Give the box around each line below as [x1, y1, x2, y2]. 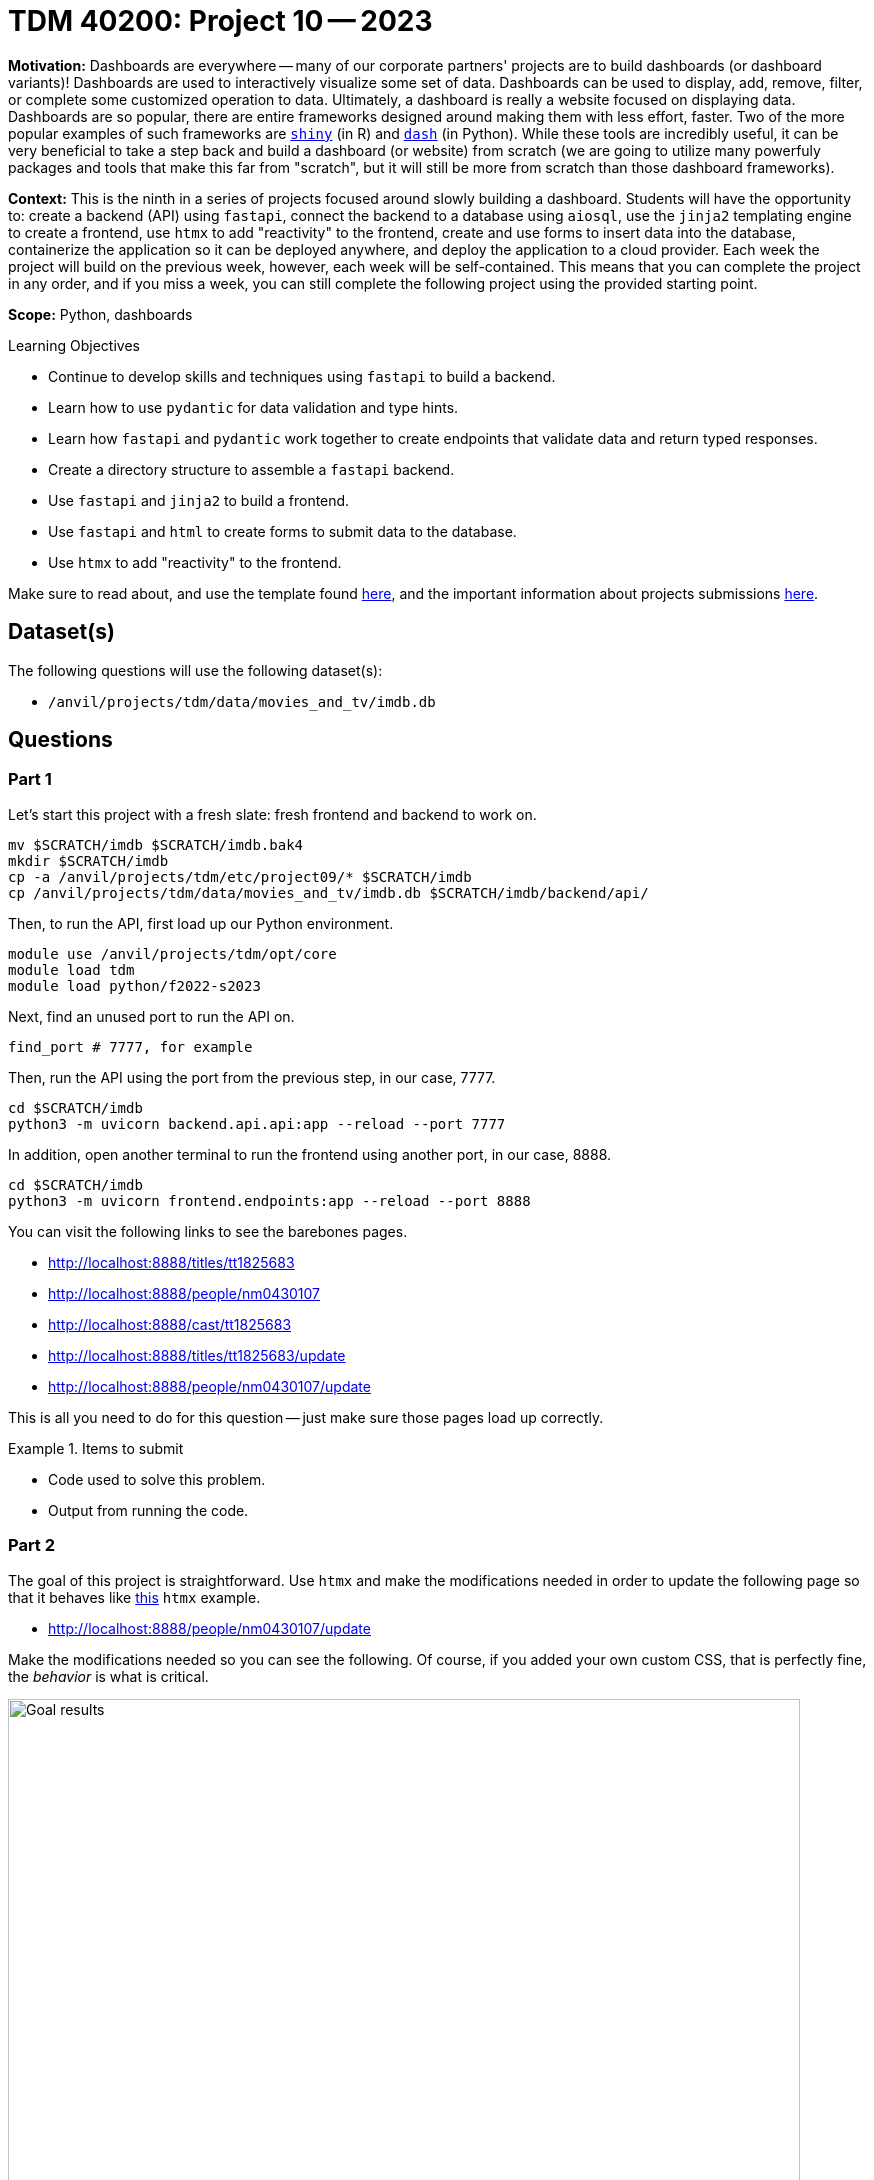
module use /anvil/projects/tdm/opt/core [8, 945, 337, 962]
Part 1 [8, 769, 52, 790]
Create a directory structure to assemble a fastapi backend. [48, 460, 455, 478]
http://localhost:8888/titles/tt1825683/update [48, 1346, 346, 1364]
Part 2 [8, 1535, 56, 1556]
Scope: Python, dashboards [8, 305, 193, 323]
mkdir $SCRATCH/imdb [8, 852, 169, 869]
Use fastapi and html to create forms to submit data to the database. [48, 522, 517, 540]
